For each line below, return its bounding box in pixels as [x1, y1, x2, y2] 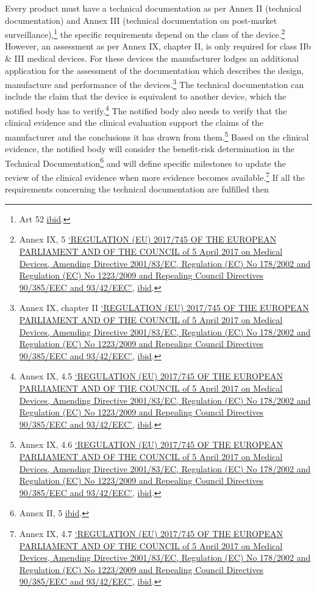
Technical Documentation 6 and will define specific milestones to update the [5, 155, 286, 169]
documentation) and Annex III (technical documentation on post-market [5, 13, 277, 26]
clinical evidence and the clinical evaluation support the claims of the [5, 116, 264, 129]
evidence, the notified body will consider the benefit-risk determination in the [5, 142, 294, 155]
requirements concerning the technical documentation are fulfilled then [5, 183, 269, 196]
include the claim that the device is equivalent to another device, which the [5, 90, 287, 103]
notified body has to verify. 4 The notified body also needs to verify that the [5, 103, 287, 117]
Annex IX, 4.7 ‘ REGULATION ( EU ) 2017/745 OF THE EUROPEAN [19, 527, 283, 539]
